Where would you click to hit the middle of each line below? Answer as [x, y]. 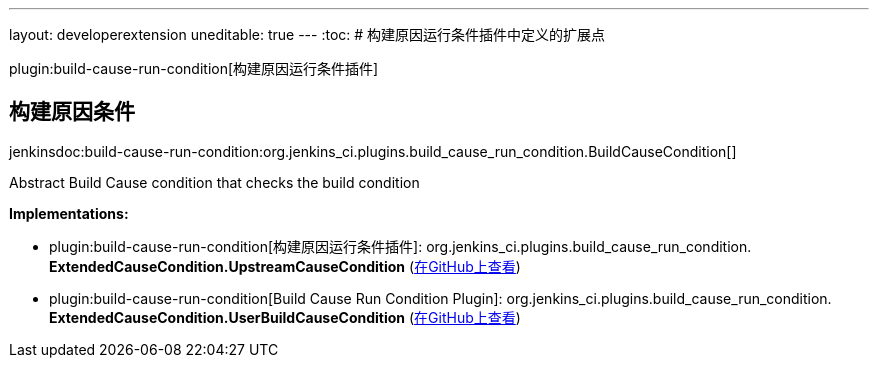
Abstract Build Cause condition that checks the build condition [214, 182]
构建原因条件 [72, 112]
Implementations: [69, 213]
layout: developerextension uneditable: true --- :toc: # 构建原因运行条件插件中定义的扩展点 [307, 34]
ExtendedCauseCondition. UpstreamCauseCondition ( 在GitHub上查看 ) [285, 266]
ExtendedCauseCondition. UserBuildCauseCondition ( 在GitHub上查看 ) [285, 317]
